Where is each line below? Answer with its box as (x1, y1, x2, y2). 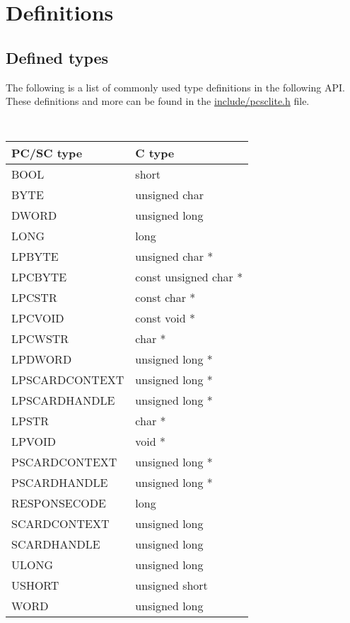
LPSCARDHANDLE (11, 392, 115, 409)
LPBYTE (11, 248, 59, 265)
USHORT (11, 577, 59, 594)
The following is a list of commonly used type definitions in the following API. (6, 79, 346, 94)
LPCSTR (11, 289, 57, 306)
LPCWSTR (11, 330, 69, 347)
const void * (135, 310, 195, 327)
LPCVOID (11, 310, 64, 327)
